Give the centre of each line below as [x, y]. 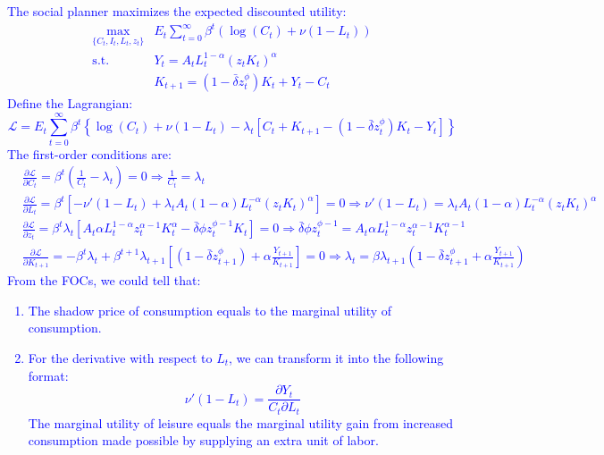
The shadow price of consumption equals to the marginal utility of [210, 310]
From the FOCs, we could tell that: [104, 280]
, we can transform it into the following [336, 358]
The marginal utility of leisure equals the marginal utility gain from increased [241, 422]
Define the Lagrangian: [70, 102]
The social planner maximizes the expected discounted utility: [177, 11]
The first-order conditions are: [89, 153]
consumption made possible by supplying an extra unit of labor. [203, 440]
